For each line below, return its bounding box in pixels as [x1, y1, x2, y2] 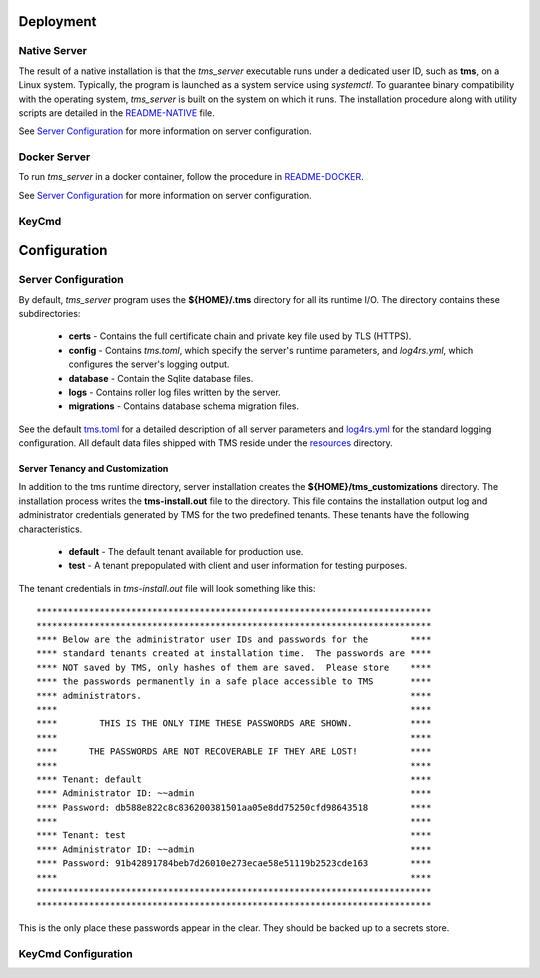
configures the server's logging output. [68, 358, 230, 370]
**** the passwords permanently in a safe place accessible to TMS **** [36, 676, 432, 687]
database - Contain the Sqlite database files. [68, 372, 254, 384]
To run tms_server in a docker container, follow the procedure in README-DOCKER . [18, 171, 364, 183]
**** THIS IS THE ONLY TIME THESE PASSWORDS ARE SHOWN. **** [36, 718, 432, 729]
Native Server [18, 44, 87, 58]
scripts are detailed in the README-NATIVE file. [18, 106, 215, 119]
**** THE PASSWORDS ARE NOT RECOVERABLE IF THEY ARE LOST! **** [36, 746, 432, 757]
